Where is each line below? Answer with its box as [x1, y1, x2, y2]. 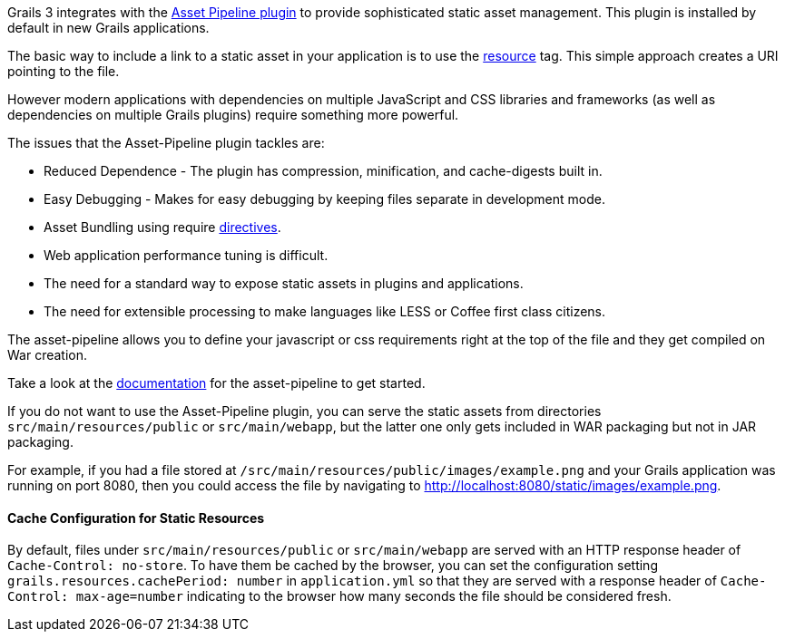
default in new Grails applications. [7, 20, 210, 35]
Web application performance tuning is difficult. [44, 247, 329, 263]
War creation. [7, 347, 88, 363]
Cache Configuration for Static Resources [7, 509, 265, 526]
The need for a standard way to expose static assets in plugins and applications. [44, 276, 524, 291]
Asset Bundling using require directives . [44, 219, 281, 235]
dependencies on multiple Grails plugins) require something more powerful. [7, 107, 459, 122]
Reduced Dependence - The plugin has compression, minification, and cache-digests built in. [44, 163, 603, 179]
